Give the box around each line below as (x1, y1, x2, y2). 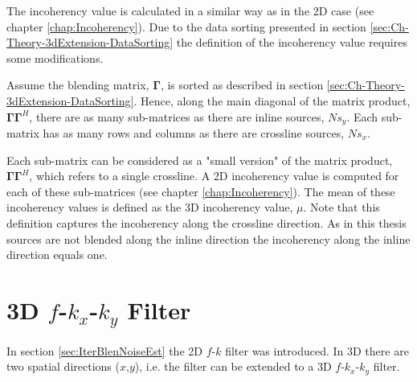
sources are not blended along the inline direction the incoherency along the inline (6, 230, 411, 247)
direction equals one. (6, 246, 108, 263)
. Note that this (303, 199, 380, 216)
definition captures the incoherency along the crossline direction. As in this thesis (6, 214, 407, 231)
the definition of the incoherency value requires (176, 34, 407, 51)
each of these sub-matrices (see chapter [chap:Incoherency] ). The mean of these (6, 183, 395, 199)
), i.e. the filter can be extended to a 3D (134, 358, 332, 375)
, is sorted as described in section (160, 76, 324, 93)
